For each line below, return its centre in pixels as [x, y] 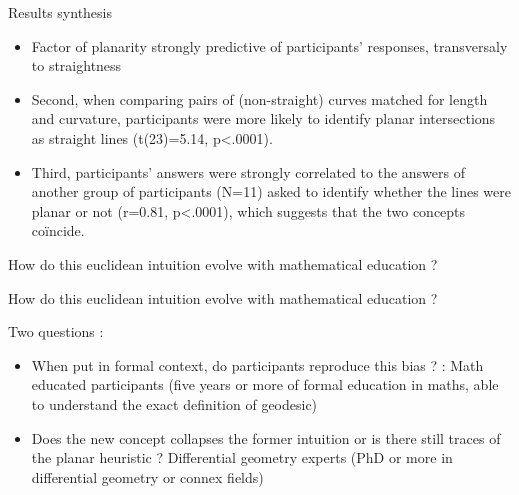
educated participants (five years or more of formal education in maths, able [265, 384]
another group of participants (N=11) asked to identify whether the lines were [271, 191]
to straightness [76, 65]
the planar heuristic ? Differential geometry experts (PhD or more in [242, 457]
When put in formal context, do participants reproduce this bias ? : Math [257, 364]
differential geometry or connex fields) [147, 476]
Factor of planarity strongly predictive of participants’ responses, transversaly [269, 45]
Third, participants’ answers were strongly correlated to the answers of [248, 171]
